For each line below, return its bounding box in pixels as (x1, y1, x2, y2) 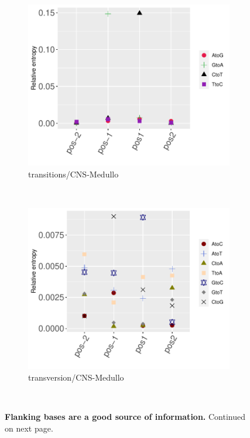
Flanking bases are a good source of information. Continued (5, 410, 245, 422)
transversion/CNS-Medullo (28, 371, 124, 383)
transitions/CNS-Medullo (28, 167, 119, 180)
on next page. (5, 422, 53, 434)
